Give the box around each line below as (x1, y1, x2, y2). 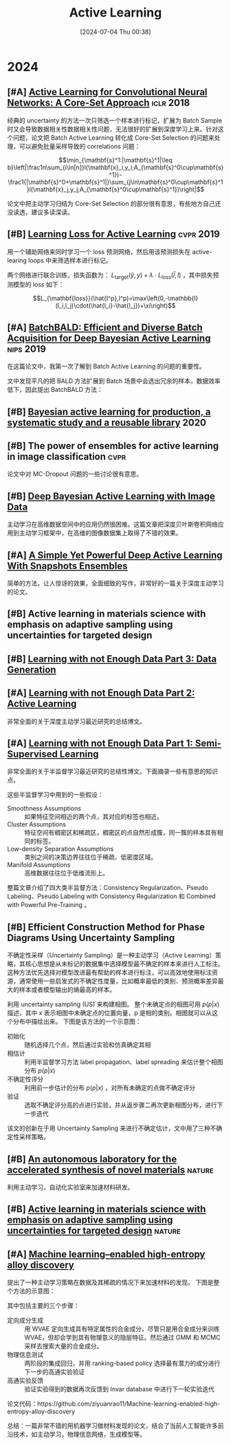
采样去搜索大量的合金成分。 (24, 1342, 103, 1351)
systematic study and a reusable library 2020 (7, 417, 206, 428)
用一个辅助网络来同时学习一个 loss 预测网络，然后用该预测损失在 (7, 247, 191, 256)
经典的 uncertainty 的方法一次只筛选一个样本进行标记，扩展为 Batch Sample (7, 116, 222, 125)
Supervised (7, 748, 58, 760)
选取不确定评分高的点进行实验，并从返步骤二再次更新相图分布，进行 (24, 1101, 217, 1110)
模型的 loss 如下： (12, 280, 65, 289)
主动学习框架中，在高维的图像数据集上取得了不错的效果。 (19, 529, 182, 537)
